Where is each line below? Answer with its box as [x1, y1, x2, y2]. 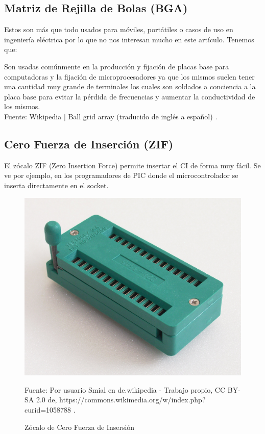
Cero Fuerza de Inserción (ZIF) [4, 136, 174, 151]
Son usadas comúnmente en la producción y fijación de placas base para [4, 61, 229, 71]
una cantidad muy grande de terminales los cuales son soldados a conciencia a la [4, 81, 256, 92]
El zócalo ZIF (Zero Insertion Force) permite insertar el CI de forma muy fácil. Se [4, 160, 261, 170]
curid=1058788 [25, 404, 71, 415]
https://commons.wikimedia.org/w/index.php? [59, 394, 206, 405]
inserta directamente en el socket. [4, 180, 109, 190]
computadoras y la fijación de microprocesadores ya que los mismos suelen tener [4, 71, 255, 82]
